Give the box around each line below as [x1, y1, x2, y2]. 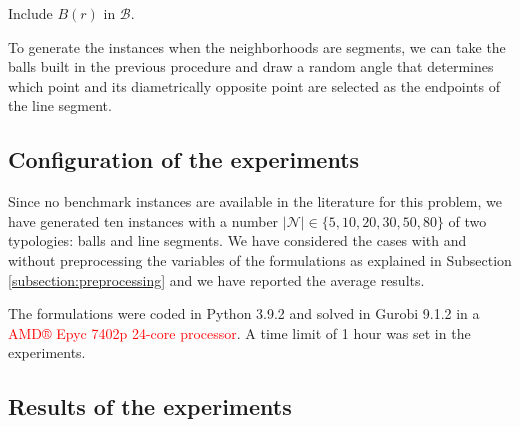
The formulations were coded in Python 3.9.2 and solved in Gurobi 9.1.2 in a [8, 303, 480, 324]
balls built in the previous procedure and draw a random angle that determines [8, 56, 494, 77]
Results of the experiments [8, 391, 292, 422]
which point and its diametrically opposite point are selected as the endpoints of [8, 75, 501, 96]
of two [448, 210, 487, 231]
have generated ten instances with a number [8, 210, 279, 231]
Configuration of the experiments [8, 144, 360, 175]
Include [8, 3, 53, 23]
